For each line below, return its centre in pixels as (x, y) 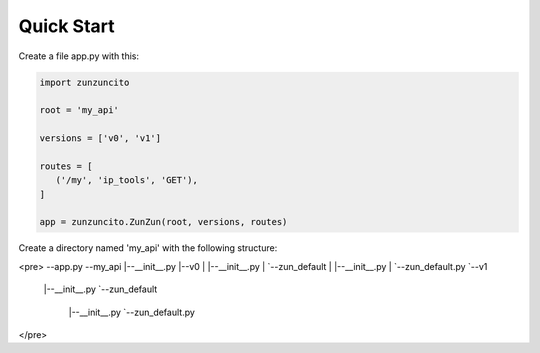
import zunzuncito (84, 82)
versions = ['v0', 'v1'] (100, 138)
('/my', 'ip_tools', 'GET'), (127, 180)
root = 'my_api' (79, 110)
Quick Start (66, 26)
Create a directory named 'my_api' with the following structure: (148, 248)
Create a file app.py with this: (79, 56)
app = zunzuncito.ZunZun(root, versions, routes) (163, 222)
